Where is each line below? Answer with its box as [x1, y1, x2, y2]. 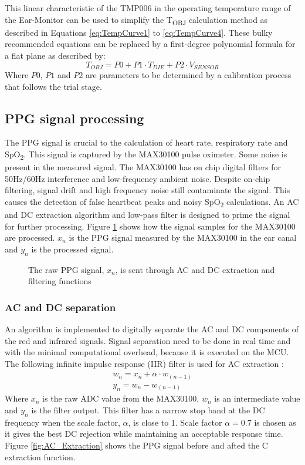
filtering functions [28, 275, 91, 287]
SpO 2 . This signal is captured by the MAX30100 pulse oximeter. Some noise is [5, 147, 287, 161]
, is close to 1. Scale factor [128, 416, 222, 428]
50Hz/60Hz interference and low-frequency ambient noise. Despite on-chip [5, 172, 270, 184]
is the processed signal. [31, 242, 114, 255]
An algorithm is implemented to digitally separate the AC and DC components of [5, 322, 299, 335]
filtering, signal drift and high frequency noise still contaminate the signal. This [5, 184, 290, 196]
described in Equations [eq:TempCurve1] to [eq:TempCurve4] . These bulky [5, 26, 273, 38]
